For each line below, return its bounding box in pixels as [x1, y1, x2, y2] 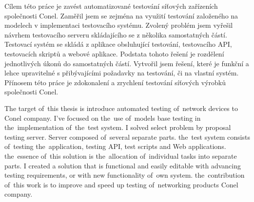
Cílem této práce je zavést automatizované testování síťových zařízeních [4, 1, 218, 11]
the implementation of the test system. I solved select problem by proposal [4, 122, 231, 132]
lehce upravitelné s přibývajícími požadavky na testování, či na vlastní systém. [4, 68, 239, 78]
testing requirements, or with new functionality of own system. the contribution [4, 170, 245, 180]
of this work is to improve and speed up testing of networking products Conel [4, 179, 238, 189]
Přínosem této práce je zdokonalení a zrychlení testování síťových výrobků [4, 77, 226, 87]
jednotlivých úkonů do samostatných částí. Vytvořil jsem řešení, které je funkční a [4, 58, 249, 68]
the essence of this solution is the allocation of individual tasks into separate [4, 150, 237, 161]
